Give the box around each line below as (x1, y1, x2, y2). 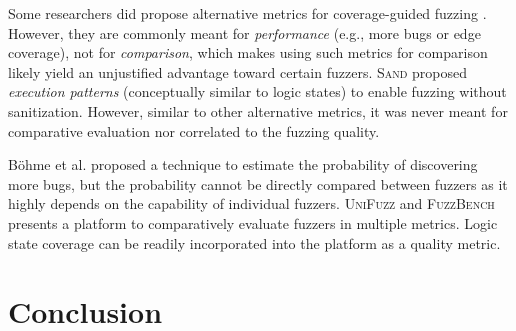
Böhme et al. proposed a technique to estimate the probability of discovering (8, 154, 478, 175)
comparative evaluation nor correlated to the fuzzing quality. (8, 120, 380, 141)
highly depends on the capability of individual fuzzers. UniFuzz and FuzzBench (8, 193, 495, 214)
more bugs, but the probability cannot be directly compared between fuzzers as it (8, 173, 508, 194)
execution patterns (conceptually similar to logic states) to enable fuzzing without (8, 81, 507, 102)
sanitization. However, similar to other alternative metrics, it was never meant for (8, 100, 508, 121)
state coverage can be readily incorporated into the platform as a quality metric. (8, 232, 501, 253)
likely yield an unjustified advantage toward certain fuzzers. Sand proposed (8, 61, 468, 82)
